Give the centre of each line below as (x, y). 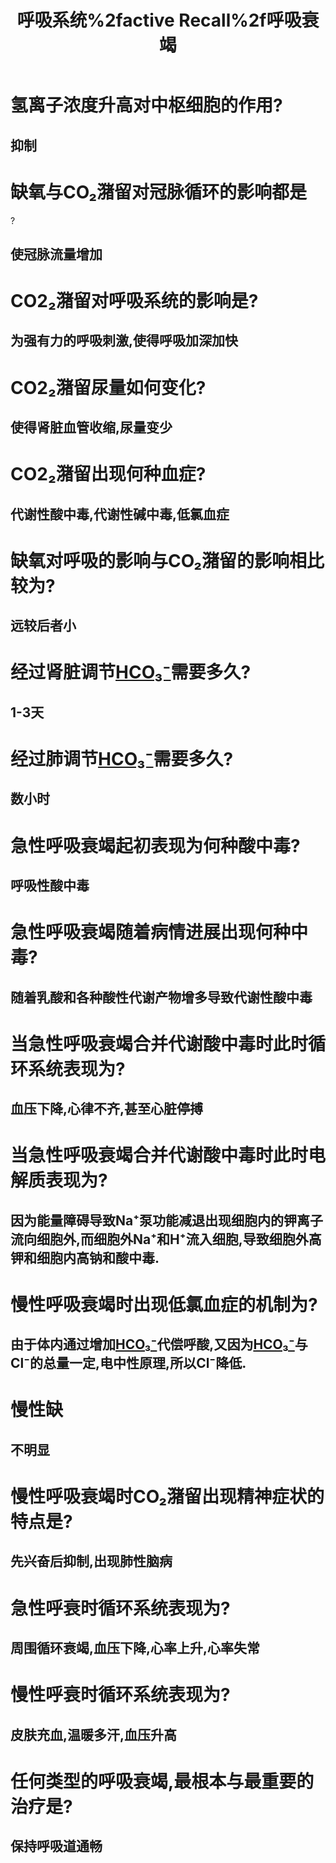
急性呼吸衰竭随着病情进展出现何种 (151, 932)
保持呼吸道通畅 (56, 1846)
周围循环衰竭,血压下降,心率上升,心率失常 (135, 1648)
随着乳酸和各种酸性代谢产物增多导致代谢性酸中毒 (161, 997)
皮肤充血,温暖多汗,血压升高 (94, 1734)
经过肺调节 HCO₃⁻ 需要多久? (122, 758)
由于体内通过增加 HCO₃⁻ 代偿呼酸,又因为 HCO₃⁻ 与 (159, 1344)
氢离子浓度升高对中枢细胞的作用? (146, 105)
